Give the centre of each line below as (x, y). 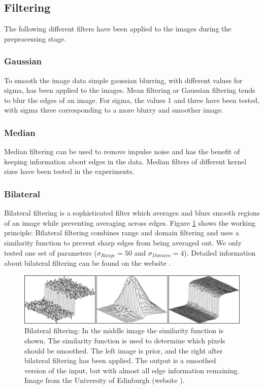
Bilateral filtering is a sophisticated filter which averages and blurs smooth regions (132, 213)
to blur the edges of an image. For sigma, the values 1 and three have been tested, (132, 100)
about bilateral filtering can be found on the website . (88, 263)
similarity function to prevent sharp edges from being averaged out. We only (123, 242)
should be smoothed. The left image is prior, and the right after (124, 350)
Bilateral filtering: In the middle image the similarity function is (124, 330)
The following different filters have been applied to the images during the (118, 29)
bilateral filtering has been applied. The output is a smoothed (120, 360)
